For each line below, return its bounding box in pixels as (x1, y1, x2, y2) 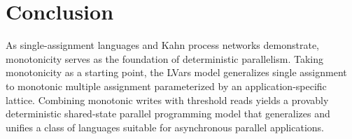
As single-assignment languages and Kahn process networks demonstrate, (6, 38, 319, 52)
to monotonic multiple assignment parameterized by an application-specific (6, 78, 327, 93)
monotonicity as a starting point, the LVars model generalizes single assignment (6, 65, 347, 80)
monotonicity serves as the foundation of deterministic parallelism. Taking (6, 51, 323, 66)
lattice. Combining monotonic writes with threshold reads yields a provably (6, 92, 329, 107)
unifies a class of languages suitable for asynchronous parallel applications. (6, 119, 324, 134)
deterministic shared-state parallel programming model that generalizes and (6, 106, 330, 121)
